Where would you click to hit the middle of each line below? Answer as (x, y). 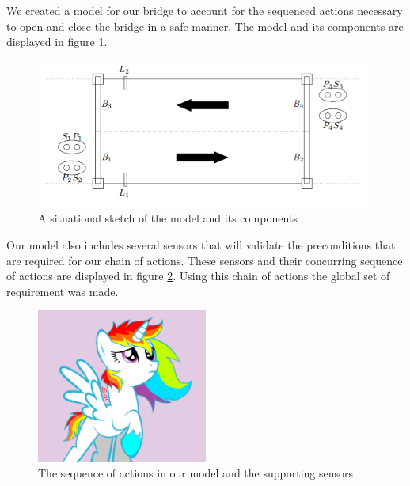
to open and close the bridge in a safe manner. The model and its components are (205, 26)
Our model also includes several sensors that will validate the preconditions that (201, 245)
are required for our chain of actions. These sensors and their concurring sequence (205, 260)
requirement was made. (63, 291)
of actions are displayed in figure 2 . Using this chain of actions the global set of (198, 276)
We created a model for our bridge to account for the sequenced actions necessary (205, 10)
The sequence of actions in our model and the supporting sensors (196, 473)
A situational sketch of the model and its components (168, 218)
